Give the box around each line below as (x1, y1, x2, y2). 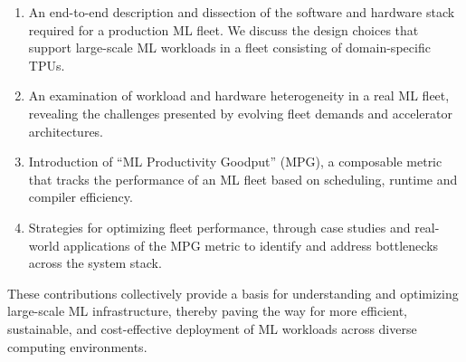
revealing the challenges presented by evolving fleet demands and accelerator (28, 103, 452, 122)
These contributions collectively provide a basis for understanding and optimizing (7, 283, 459, 302)
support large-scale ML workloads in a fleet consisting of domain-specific (28, 38, 431, 57)
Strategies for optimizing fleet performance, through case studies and (28, 217, 411, 236)
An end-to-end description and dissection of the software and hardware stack (28, 3, 455, 21)
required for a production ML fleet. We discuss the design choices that (28, 20, 419, 39)
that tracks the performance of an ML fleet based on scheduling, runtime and (28, 169, 458, 188)
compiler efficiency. (28, 187, 133, 206)
